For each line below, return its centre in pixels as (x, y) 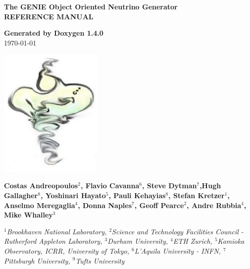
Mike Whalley (28, 215)
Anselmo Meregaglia (40, 205)
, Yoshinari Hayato (73, 195)
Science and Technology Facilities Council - (178, 231)
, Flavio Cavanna (110, 186)
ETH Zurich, (193, 241)
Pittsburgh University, (37, 260)
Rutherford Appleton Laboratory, (53, 241)
